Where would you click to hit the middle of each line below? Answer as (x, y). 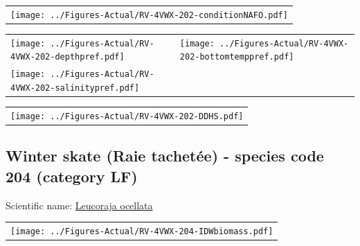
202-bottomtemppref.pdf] (237, 57)
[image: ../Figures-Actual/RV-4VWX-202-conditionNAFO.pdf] (149, 15)
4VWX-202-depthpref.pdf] (67, 57)
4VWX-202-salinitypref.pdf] (75, 88)
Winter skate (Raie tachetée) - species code (165, 156)
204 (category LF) (72, 176)
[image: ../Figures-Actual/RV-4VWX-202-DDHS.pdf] (127, 116)
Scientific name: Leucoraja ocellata (79, 205)
